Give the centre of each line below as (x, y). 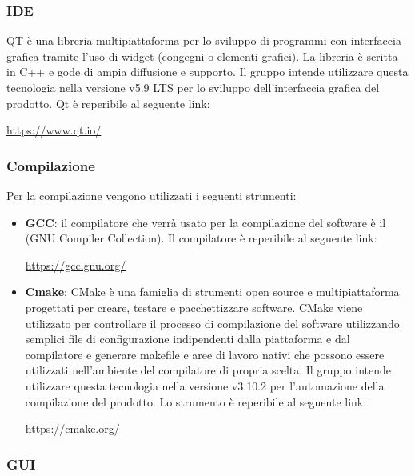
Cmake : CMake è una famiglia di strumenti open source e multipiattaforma (212, 292)
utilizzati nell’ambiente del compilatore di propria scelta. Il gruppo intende (208, 370)
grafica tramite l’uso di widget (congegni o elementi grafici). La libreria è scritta (202, 56)
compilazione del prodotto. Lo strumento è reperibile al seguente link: (196, 401)
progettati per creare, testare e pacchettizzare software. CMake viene (194, 307)
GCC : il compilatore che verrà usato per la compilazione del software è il (206, 222)
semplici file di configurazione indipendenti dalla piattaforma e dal (188, 339)
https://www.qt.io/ (54, 130)
